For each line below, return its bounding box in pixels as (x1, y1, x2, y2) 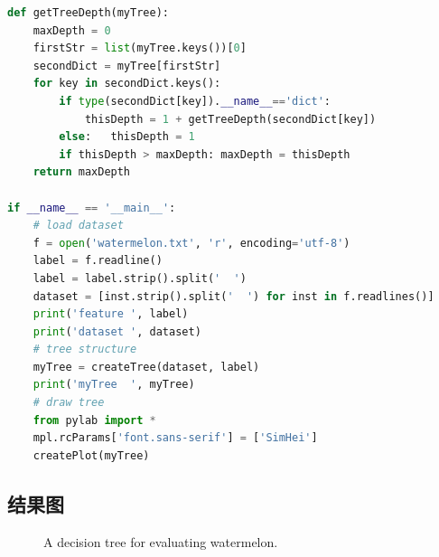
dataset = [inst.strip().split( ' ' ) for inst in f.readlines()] (33, 289, 434, 303)
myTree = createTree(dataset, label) (33, 360, 260, 373)
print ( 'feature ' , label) (33, 307, 189, 321)
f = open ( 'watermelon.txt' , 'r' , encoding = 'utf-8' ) (33, 236, 350, 250)
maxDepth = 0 (33, 24, 111, 37)
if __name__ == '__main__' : (7, 201, 176, 214)
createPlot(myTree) (33, 448, 150, 462)
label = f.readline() (33, 254, 163, 268)
